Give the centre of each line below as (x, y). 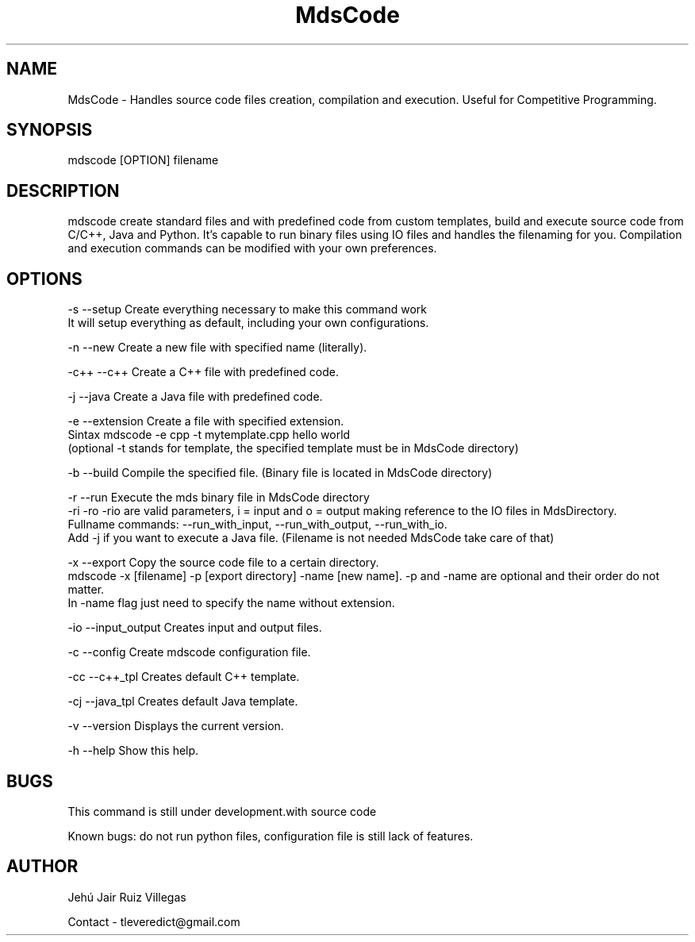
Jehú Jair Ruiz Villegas (127, 897)
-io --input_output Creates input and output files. (195, 628)
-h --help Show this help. (133, 751)
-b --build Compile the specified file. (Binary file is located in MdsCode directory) (280, 473)
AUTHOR (42, 867)
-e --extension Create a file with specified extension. (206, 421)
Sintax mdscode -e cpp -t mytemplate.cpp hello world (209, 435)
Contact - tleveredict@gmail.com (154, 921)
